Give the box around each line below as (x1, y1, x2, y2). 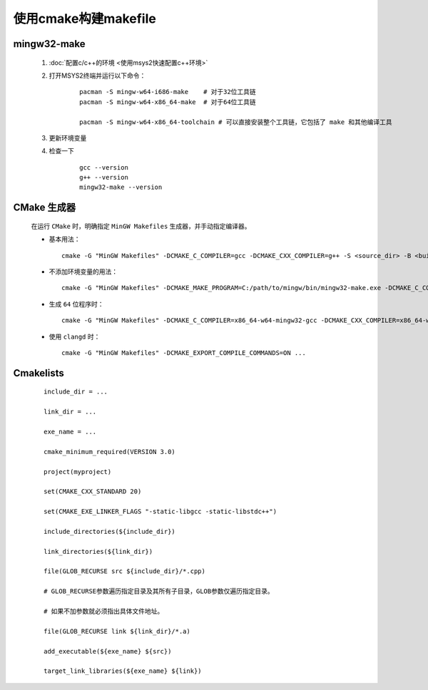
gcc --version (79, 163, 128, 171)
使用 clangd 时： (49, 332, 101, 341)
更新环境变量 (49, 133, 87, 142)
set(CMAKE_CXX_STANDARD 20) (44, 488, 142, 495)
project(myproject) (44, 468, 112, 475)
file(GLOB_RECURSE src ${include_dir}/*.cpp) (44, 567, 206, 575)
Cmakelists (13, 367, 64, 379)
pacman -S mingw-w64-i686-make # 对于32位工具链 (79, 88, 256, 96)
